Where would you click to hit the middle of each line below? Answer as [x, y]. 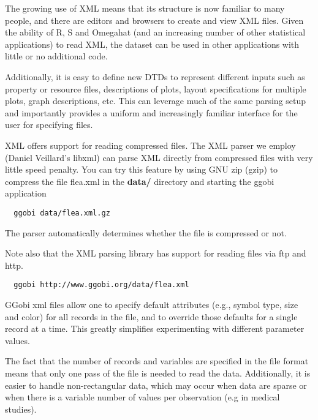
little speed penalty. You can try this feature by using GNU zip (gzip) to [141, 169]
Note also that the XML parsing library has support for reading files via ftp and [156, 253]
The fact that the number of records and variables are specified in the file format [157, 361]
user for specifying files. [49, 125]
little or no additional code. [56, 56]
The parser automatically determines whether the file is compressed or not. [146, 232]
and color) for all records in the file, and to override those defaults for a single [151, 316]
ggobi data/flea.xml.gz [62, 213]
